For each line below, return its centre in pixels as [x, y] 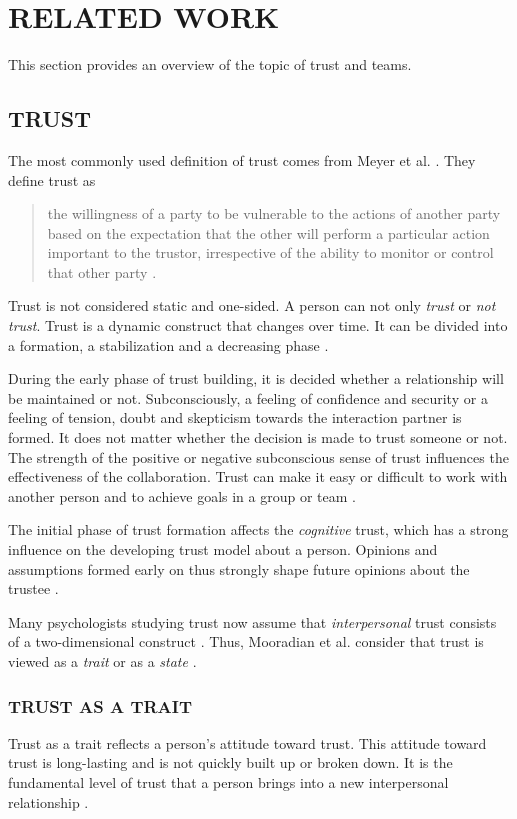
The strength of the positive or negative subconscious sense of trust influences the [258, 456]
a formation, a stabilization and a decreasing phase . [168, 344]
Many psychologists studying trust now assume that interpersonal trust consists [252, 621]
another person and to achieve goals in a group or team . [182, 495]
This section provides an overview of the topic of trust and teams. [210, 64]
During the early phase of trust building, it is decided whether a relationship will [256, 378]
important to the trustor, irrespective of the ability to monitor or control [270, 252]
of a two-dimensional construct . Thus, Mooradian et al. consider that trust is [246, 641]
